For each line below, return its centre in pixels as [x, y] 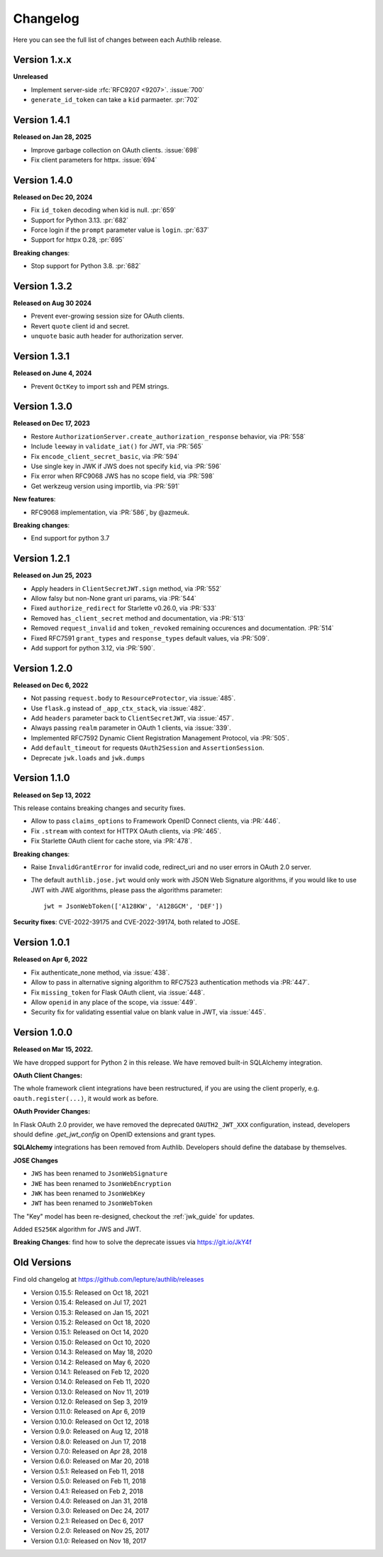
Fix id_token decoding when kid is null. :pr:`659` [104, 210]
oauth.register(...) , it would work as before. [86, 1098]
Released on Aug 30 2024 [52, 303]
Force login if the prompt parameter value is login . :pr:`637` [120, 230]
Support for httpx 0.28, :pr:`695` [78, 240]
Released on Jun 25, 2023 [52, 575]
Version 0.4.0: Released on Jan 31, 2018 [89, 1501]
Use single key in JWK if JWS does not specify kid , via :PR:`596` [126, 466]
